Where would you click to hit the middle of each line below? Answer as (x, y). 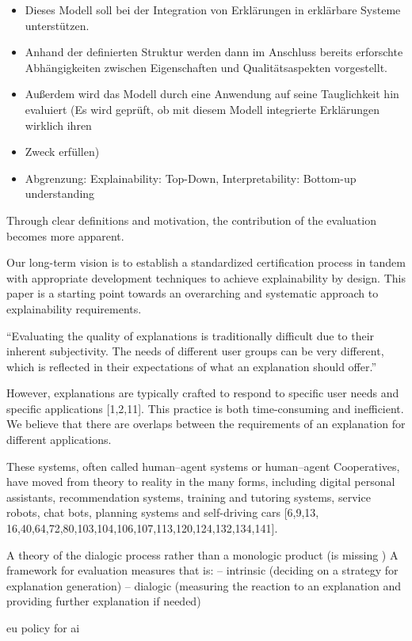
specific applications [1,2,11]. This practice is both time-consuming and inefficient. (205, 408)
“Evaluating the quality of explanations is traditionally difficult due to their (191, 335)
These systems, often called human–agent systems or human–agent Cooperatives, (203, 466)
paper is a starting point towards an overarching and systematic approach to (193, 293)
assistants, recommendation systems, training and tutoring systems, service (189, 497)
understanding (60, 193)
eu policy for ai (43, 628)
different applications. (59, 440)
